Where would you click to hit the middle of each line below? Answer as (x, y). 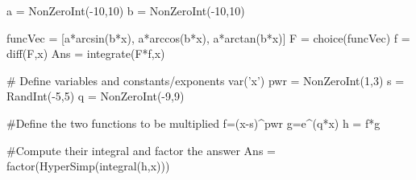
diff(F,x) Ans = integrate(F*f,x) (86, 53)
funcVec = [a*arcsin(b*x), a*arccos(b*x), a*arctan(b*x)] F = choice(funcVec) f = (208, 37)
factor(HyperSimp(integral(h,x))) (88, 166)
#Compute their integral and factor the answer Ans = (141, 150)
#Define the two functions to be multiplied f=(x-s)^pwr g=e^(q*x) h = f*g (193, 123)
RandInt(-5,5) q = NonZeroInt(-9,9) (96, 96)
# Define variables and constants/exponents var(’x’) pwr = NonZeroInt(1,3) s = (206, 80)
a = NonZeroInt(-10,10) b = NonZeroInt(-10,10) (126, 10)
